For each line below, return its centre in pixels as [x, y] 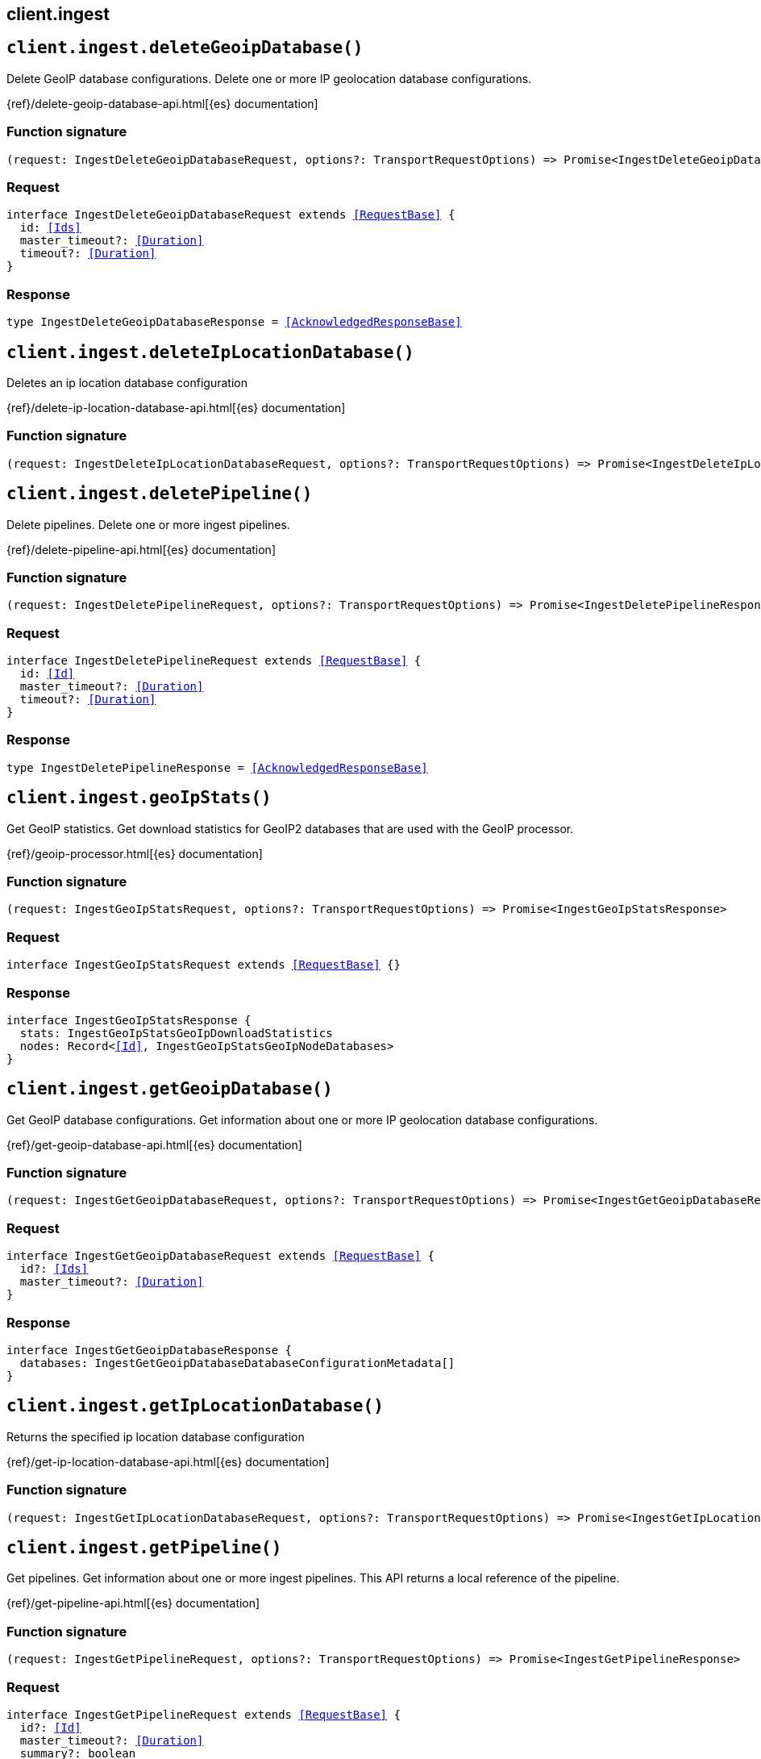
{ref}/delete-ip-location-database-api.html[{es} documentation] [176, 407]
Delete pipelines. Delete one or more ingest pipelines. [148, 524]
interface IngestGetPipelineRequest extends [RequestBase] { [204, 1714]
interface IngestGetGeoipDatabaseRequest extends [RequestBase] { [221, 1256]
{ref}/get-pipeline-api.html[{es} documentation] [133, 1603]
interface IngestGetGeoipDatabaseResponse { [150, 1350]
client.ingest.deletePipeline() [160, 494]
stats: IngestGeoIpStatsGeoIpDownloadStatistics [176, 1033]
